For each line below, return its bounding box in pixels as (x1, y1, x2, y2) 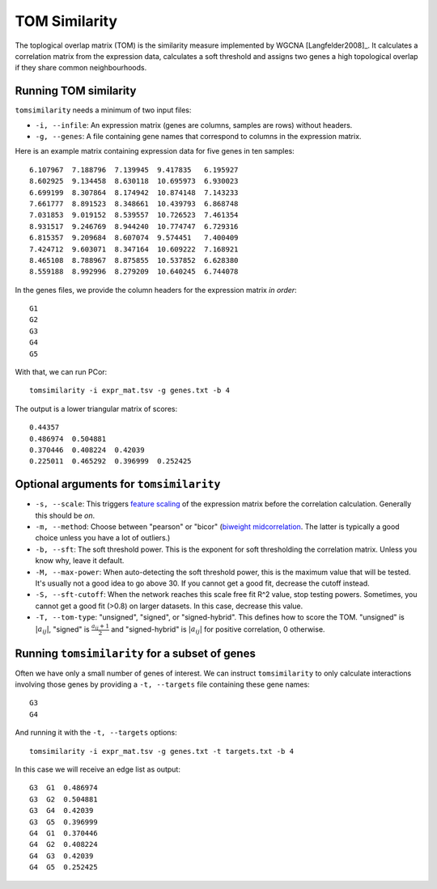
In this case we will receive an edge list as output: (15, 764, 181, 774)
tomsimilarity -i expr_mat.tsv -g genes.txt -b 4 (29, 386, 231, 396)
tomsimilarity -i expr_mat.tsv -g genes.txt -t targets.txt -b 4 (29, 747, 295, 756)
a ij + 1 (91, 622, 109, 631)
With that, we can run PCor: (15, 367, 108, 377)
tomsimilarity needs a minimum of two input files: (15, 105, 192, 115)
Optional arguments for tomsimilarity (15, 477, 221, 491)
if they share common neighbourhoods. (15, 63, 147, 73)
